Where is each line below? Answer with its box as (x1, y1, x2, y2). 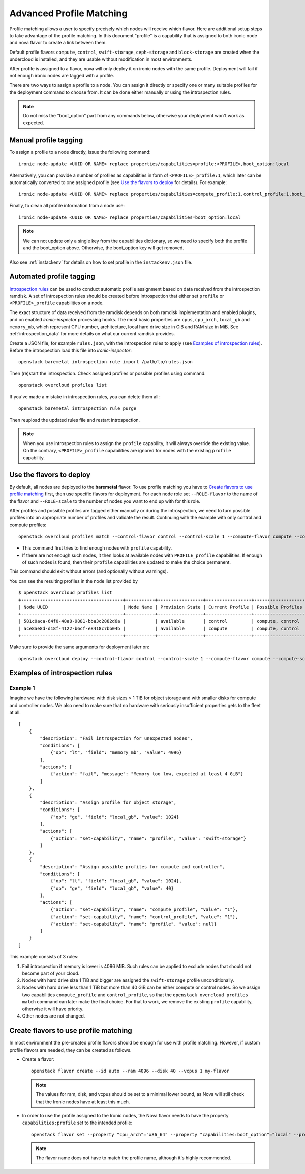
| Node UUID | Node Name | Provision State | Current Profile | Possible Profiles (18, 604, 302, 610)
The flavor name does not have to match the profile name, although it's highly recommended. (36, 1155, 231, 1161)
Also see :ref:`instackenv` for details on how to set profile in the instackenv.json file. (9, 259, 193, 265)
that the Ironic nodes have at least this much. (36, 1099, 130, 1105)
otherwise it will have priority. (22, 1006, 84, 1012)
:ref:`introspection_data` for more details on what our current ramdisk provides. (9, 330, 175, 336)
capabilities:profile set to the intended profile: (22, 1119, 133, 1126)
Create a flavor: (22, 1056, 55, 1062)
